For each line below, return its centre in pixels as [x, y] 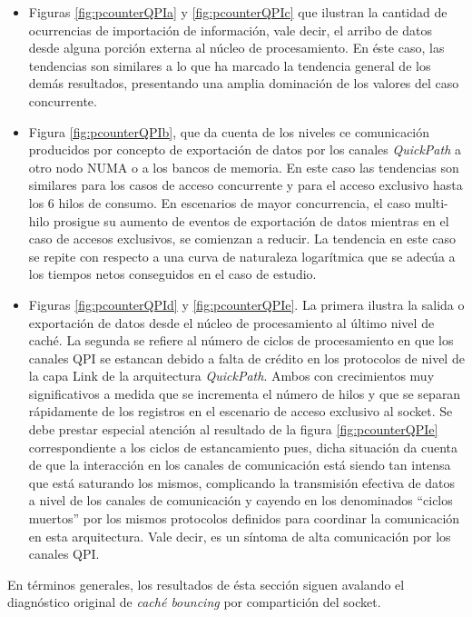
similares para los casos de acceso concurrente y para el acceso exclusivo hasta [246, 185]
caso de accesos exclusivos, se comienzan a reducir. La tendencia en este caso [242, 239]
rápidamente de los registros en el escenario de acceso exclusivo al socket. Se [241, 411]
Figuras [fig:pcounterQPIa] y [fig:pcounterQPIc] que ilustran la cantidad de [238, 12]
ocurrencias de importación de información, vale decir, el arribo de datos [230, 30]
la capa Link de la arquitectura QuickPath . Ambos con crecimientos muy [231, 376]
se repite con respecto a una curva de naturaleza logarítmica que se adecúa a [242, 256]
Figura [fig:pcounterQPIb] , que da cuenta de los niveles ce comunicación [229, 131]
